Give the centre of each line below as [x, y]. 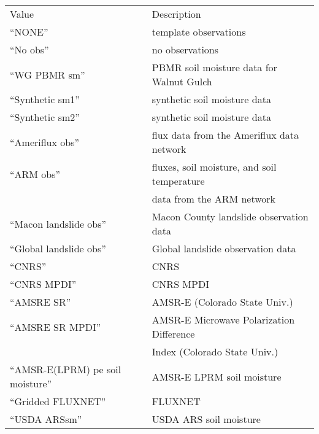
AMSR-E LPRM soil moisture [217, 376]
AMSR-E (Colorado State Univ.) [222, 302]
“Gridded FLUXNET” [58, 401]
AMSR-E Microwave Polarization [223, 320]
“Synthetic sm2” [45, 117]
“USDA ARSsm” [46, 419]
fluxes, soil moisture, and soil [214, 167]
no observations [185, 49]
